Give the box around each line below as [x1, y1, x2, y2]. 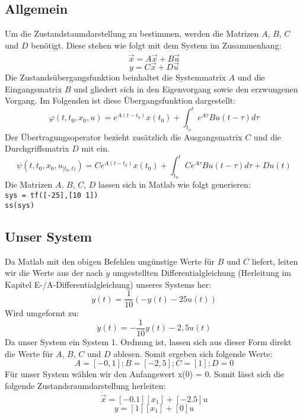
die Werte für [5, 347, 53, 359]
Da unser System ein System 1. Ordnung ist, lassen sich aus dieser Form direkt [5, 336, 292, 348]
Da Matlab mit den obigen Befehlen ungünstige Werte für [5, 255, 215, 267]
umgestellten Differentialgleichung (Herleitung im [112, 266, 292, 279]
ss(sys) [5, 201, 35, 210]
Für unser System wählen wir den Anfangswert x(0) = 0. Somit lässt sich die [5, 368, 285, 380]
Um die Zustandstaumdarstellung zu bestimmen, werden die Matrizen [5, 27, 259, 40]
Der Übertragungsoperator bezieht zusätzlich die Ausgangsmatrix [5, 130, 243, 143]
